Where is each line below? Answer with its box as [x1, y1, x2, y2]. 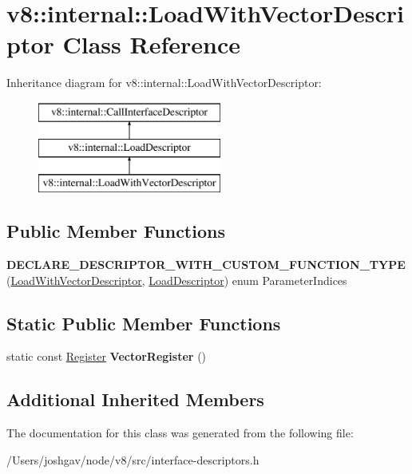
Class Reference [62, 28, 240, 61]
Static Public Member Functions [6, 310, 281, 335]
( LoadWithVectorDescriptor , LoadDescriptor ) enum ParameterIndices [6, 271, 347, 288]
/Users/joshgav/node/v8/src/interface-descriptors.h [6, 451, 259, 468]
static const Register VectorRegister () [6, 348, 207, 365]
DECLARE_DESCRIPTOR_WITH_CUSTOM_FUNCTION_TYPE [6, 256, 406, 273]
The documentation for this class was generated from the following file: [6, 425, 354, 441]
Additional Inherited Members [6, 387, 264, 412]
